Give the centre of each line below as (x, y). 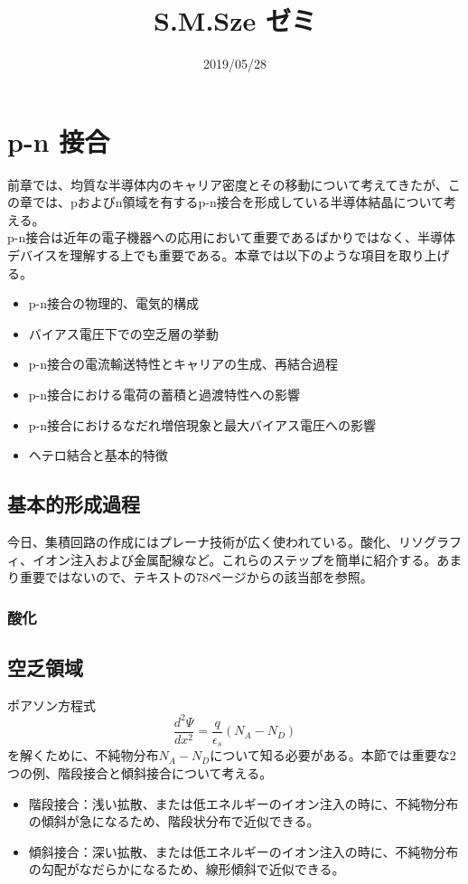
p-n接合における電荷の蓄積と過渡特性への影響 (164, 394)
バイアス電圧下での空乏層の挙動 (123, 333)
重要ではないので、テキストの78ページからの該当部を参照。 (196, 577)
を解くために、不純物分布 (83, 755)
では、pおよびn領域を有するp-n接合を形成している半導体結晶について (238, 202)
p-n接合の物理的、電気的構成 (114, 303)
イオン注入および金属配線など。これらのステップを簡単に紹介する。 (234, 559)
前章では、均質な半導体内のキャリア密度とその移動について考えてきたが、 (228, 184)
